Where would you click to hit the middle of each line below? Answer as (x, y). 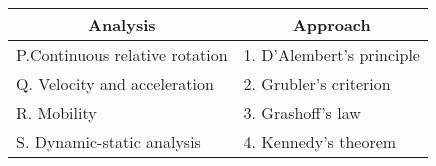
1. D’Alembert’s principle (331, 54)
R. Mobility (56, 112)
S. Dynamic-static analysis (108, 141)
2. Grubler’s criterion (317, 83)
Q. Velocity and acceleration (115, 83)
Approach (331, 24)
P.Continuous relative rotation (122, 54)
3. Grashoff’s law (302, 112)
